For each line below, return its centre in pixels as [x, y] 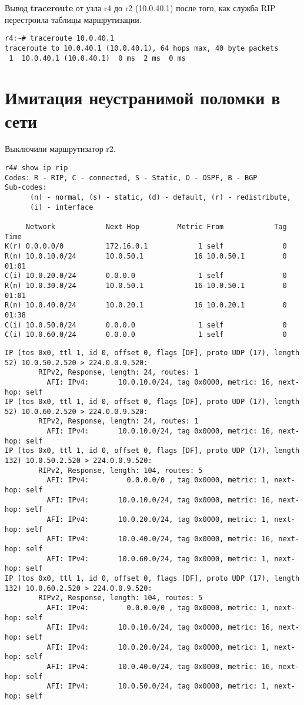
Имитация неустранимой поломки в [143, 97]
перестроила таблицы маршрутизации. [73, 19]
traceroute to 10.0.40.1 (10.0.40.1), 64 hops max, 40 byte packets [142, 48]
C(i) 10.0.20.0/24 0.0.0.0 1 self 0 [146, 276]
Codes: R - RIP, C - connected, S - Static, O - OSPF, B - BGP [131, 178]
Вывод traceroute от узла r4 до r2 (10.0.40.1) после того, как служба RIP [140, 8]
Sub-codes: [26, 188]
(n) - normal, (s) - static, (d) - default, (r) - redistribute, [160, 198]
